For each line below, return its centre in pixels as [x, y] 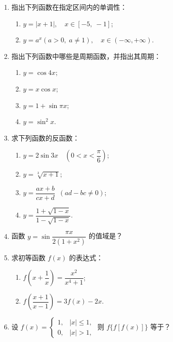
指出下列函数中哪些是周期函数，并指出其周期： [86, 56]
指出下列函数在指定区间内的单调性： [69, 7]
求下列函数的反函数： [45, 137]
